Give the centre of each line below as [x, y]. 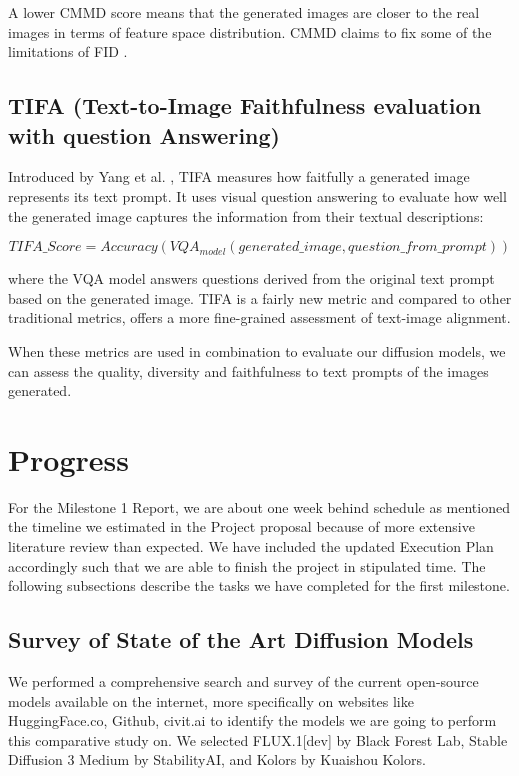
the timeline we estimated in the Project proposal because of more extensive [241, 526]
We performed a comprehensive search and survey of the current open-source [243, 681]
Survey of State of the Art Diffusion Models [241, 639]
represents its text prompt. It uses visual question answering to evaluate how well [257, 195]
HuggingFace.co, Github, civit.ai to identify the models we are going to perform [252, 720]
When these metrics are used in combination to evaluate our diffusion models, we [257, 350]
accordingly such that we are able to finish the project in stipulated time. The [247, 565]
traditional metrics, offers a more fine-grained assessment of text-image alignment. [259, 317]
